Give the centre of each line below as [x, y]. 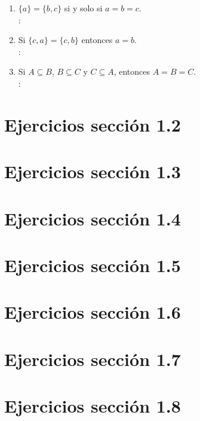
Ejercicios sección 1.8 [93, 405]
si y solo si [83, 8]
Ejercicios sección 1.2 [93, 124]
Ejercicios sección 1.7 [93, 359]
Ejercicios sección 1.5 [93, 265]
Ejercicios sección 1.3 [93, 171]
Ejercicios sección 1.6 [93, 312]
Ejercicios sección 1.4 [93, 218]
